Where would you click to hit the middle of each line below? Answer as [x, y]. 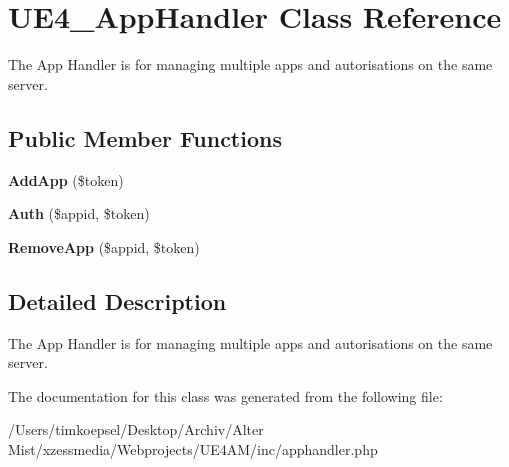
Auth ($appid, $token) [79, 213]
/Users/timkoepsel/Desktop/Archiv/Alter [136, 429]
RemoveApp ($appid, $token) [104, 246]
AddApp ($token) [66, 179]
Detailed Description [117, 300]
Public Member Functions [145, 137]
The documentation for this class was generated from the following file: [225, 395]
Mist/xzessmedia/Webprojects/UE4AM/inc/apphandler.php [193, 448]
